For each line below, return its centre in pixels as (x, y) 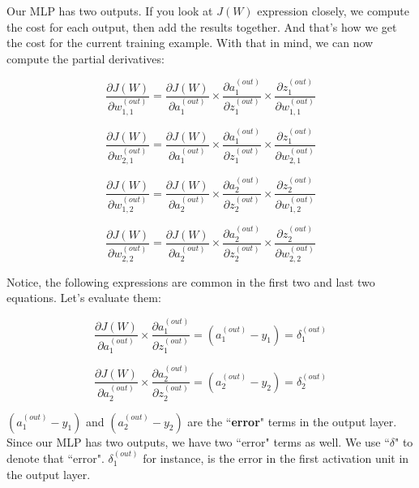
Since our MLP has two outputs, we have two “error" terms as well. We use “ (198, 441)
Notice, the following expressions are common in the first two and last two (191, 281)
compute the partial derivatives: (86, 58)
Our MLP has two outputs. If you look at (110, 11)
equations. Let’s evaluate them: (84, 298)
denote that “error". (56, 458)
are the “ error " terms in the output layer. (292, 421)
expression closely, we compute (333, 11)
